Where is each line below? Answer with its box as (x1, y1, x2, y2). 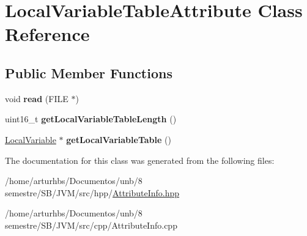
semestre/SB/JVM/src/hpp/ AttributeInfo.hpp (5, 186, 180, 199)
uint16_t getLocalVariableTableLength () (5, 112, 177, 125)
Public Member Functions (5, 63, 172, 82)
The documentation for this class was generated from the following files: (5, 153, 275, 166)
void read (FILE (5, 92, 68, 105)
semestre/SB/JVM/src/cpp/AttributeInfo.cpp (5, 218, 177, 231)
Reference (5, 21, 90, 46)
